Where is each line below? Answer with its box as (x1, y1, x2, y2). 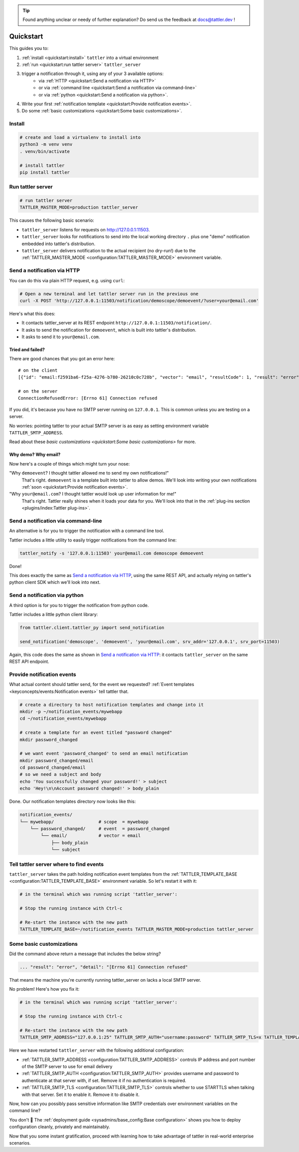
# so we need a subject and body (19, 772, 102, 777)
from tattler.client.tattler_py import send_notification (19, 624, 164, 630)
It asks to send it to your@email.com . (21, 334, 100, 340)
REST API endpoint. (9, 658, 49, 664)
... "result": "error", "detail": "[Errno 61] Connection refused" (19, 964, 188, 970)
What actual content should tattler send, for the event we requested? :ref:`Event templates (9, 681, 194, 687)
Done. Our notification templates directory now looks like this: (9, 798, 136, 804)
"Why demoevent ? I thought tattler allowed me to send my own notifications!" (9, 470, 169, 476)
